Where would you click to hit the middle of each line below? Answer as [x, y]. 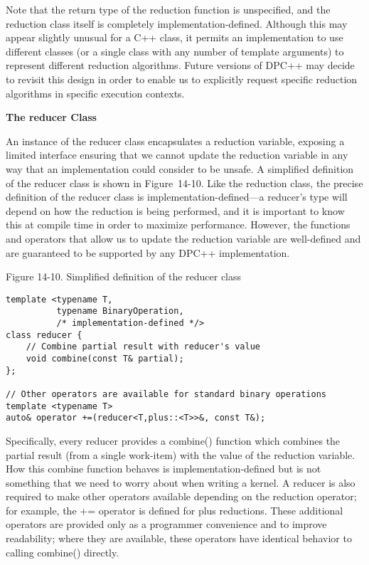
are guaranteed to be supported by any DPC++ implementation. [148, 252]
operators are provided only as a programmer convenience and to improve [166, 524]
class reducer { [44, 335]
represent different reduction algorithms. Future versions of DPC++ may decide [180, 65]
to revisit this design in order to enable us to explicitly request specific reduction [182, 79]
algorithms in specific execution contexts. [95, 93]
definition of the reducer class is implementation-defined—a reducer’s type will [177, 197]
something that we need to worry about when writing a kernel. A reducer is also [181, 482]
